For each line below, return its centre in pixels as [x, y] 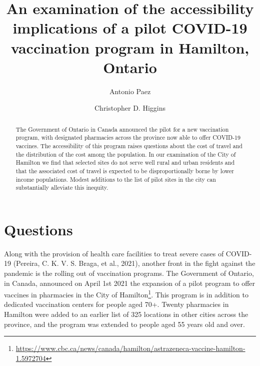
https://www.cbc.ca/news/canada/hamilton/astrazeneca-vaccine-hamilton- [130, 348]
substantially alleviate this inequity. [62, 188]
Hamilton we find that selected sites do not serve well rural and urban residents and [125, 162]
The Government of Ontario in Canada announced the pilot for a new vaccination [122, 129]
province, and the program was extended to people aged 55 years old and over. [124, 324]
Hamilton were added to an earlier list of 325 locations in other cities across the [126, 314]
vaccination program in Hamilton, [130, 47]
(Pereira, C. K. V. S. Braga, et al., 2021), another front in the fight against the [134, 263]
